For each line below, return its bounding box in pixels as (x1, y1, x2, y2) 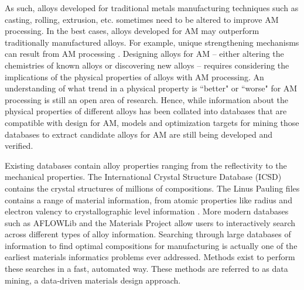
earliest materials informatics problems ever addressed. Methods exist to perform (5, 251, 295, 263)
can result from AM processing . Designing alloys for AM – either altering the (5, 47, 284, 60)
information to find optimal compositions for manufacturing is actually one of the (5, 239, 298, 251)
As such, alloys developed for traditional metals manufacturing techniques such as (5, 2, 299, 13)
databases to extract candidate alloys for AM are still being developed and (5, 128, 272, 140)
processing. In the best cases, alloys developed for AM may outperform (5, 25, 259, 37)
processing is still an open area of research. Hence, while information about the (5, 93, 288, 105)
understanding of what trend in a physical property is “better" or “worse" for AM (5, 82, 298, 94)
